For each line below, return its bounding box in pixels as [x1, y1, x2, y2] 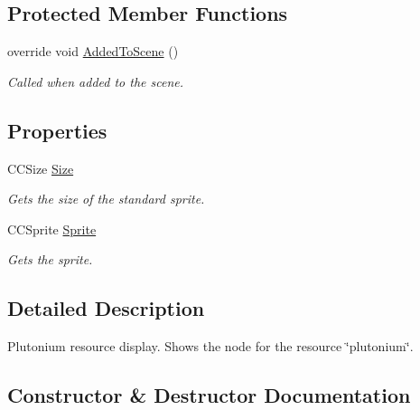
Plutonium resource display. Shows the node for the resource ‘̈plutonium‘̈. [7, 337, 414, 356]
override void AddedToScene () [7, 42, 179, 61]
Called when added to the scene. [7, 72, 184, 91]
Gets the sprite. [7, 250, 93, 269]
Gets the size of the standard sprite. [7, 189, 205, 208]
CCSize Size [7, 158, 74, 177]
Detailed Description [7, 294, 205, 322]
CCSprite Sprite [7, 219, 97, 238]
